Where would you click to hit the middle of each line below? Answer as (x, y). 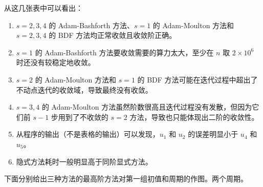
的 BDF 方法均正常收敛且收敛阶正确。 (113, 35)
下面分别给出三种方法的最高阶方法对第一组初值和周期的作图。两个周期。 (126, 179)
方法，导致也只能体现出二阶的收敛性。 (194, 117)
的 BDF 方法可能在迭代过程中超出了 (198, 79)
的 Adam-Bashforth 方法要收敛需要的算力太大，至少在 (124, 52)
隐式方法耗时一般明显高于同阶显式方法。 (84, 161)
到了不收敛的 (87, 117)
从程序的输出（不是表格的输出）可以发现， (88, 134)
